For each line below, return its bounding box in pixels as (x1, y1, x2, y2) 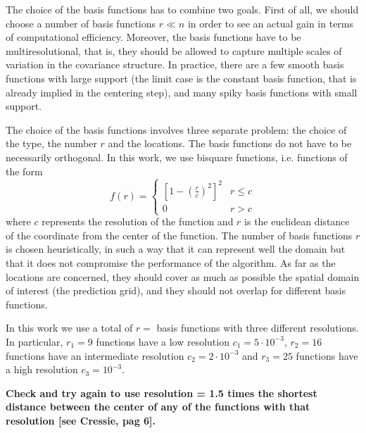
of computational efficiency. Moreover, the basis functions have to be (6, 30, 301, 44)
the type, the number (6, 136, 97, 151)
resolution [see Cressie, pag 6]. (6, 413, 156, 427)
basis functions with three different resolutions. (156, 320, 359, 335)
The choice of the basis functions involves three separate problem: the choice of (6, 122, 347, 137)
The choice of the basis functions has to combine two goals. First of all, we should (6, 2, 359, 16)
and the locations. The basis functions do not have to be (108, 136, 352, 151)
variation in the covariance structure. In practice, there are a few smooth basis (6, 57, 344, 72)
